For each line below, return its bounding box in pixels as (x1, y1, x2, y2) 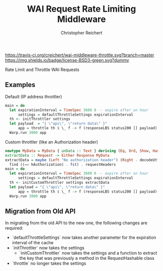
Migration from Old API (5, 207, 76, 215)
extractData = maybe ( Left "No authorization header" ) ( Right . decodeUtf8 (5, 157, 162, 163)
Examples (5, 81, 35, 89)
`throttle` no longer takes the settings (12, 260, 86, 266)
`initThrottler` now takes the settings (12, 245, 85, 251)
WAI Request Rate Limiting (27, 3, 136, 15)
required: (5, 225, 23, 231)
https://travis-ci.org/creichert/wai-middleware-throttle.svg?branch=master (5, 52, 154, 58)
